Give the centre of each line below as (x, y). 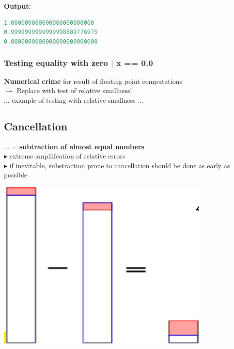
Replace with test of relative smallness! (74, 90)
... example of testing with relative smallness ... (74, 100)
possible (16, 175)
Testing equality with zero (56, 63)
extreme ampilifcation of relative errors (67, 156)
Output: (17, 6)
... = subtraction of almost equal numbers (74, 146)
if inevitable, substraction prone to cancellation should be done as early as (120, 165)
